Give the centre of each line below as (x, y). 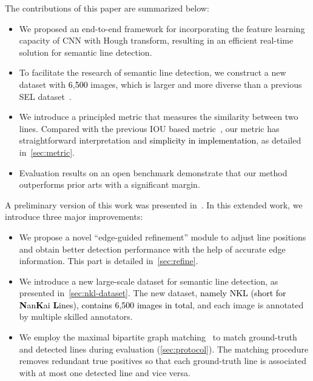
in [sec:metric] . (47, 152)
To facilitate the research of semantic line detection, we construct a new (153, 72)
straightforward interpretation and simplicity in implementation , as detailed (160, 140)
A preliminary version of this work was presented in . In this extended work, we (154, 204)
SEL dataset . (45, 96)
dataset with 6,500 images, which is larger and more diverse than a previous (160, 84)
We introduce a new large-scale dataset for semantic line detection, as (149, 281)
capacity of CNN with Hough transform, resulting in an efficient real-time (156, 40)
